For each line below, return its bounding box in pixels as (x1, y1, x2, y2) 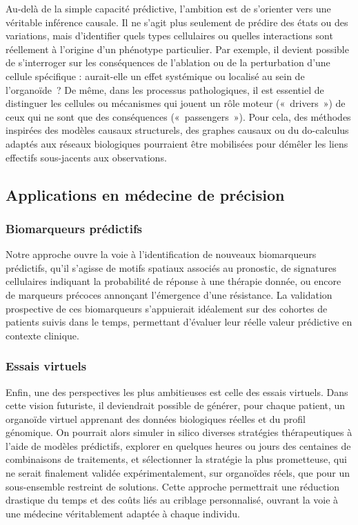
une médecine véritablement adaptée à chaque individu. (6, 506, 240, 520)
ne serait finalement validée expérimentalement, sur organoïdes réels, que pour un (6, 466, 350, 480)
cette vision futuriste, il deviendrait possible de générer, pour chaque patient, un (6, 398, 346, 413)
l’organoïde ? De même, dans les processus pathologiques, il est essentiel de (6, 82, 324, 97)
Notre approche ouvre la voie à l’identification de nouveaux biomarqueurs (6, 247, 317, 261)
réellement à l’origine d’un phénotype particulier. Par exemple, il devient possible (6, 41, 349, 56)
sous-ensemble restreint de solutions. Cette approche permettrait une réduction (6, 479, 340, 493)
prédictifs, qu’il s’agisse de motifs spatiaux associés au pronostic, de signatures (6, 260, 337, 275)
